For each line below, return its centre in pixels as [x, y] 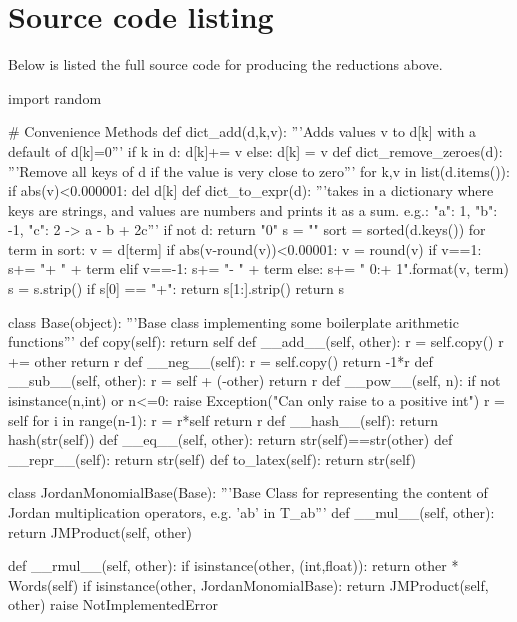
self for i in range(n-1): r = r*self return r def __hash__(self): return [223, 419]
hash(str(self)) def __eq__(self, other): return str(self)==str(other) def [230, 439]
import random [55, 97]
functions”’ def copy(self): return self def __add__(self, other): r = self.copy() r [256, 341]
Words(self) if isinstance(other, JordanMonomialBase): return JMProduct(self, [248, 584]
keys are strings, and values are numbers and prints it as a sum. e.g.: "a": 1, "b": [253, 209]
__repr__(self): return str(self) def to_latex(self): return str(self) [212, 458]
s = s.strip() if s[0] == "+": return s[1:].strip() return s [176, 288]
